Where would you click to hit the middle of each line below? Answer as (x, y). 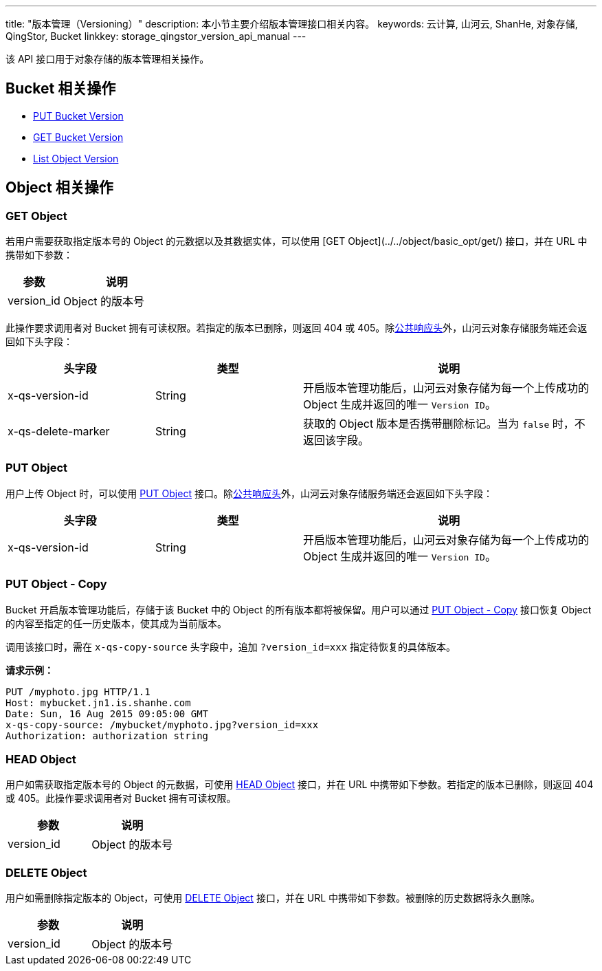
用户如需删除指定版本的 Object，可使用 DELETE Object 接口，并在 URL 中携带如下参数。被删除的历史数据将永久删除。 (273, 898)
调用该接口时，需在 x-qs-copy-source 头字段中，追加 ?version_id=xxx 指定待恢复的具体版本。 (231, 646)
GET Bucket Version (78, 137)
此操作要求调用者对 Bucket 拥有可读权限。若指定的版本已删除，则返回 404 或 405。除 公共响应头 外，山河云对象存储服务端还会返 (297, 328)
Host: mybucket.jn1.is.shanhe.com (98, 702)
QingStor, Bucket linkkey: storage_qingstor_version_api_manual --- (156, 36)
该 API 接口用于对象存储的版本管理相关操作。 (108, 59)
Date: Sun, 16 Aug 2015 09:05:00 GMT (107, 713)
